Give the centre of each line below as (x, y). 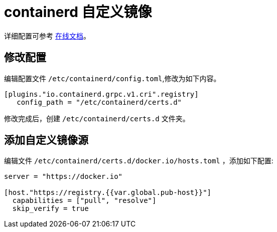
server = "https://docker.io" (63, 177)
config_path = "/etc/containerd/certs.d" (99, 102)
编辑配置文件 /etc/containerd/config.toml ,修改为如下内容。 (112, 78)
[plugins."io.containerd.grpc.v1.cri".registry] (101, 94)
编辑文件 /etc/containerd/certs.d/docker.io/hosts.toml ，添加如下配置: (139, 161)
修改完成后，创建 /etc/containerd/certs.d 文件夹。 (97, 118)
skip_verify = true (50, 209)
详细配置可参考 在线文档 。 (47, 36)
